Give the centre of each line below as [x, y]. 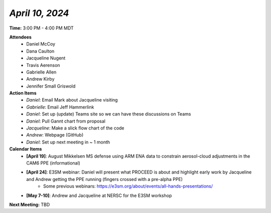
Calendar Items [26, 149]
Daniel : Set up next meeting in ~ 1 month [68, 142]
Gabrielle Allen [41, 72]
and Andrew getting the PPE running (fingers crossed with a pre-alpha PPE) [105, 179]
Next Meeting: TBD [30, 204]
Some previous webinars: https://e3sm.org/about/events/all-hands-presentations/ [128, 186]
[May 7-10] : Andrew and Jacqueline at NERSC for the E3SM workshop [99, 195]
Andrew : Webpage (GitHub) [55, 135]
